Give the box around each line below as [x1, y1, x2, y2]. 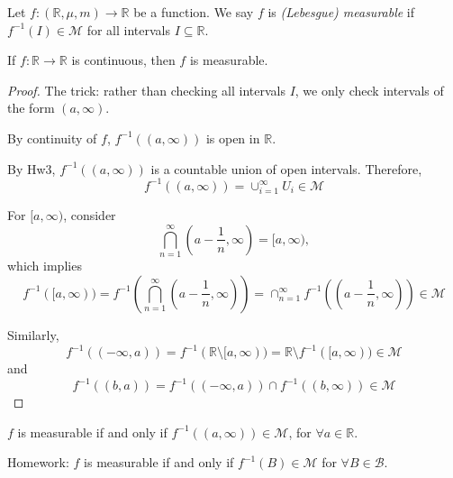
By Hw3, [7, 159, 56, 178]
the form [7, 98, 55, 117]
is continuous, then [71, 51, 176, 69]
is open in [205, 128, 260, 147]
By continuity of [7, 128, 97, 147]
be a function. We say [133, 3, 254, 21]
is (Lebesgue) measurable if [267, 3, 415, 21]
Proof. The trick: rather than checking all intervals [7, 80, 285, 99]
